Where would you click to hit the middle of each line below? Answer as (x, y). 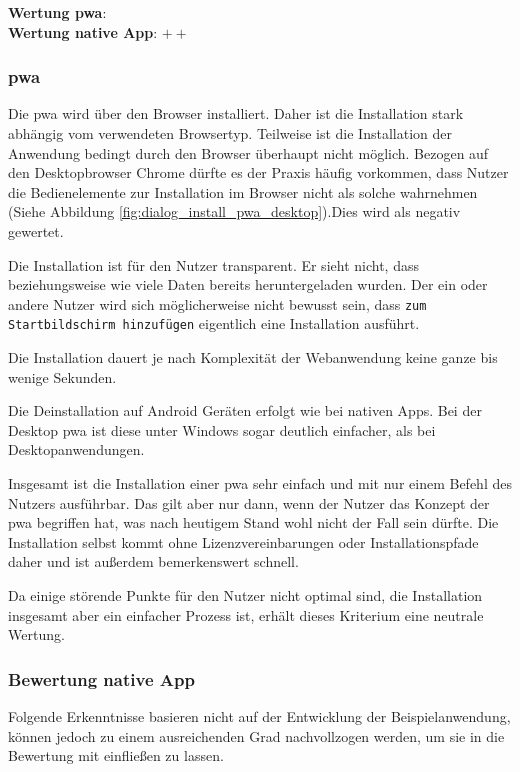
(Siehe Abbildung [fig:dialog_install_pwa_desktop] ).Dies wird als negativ (234, 211)
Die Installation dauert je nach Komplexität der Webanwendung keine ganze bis (253, 357)
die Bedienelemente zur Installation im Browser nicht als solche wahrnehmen (243, 191)
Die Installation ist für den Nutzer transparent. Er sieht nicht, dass (213, 264)
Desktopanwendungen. (76, 449)
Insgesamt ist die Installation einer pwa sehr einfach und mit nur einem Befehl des (260, 483)
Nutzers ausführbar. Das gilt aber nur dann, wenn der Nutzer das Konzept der (249, 502)
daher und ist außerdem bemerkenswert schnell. (153, 561)
